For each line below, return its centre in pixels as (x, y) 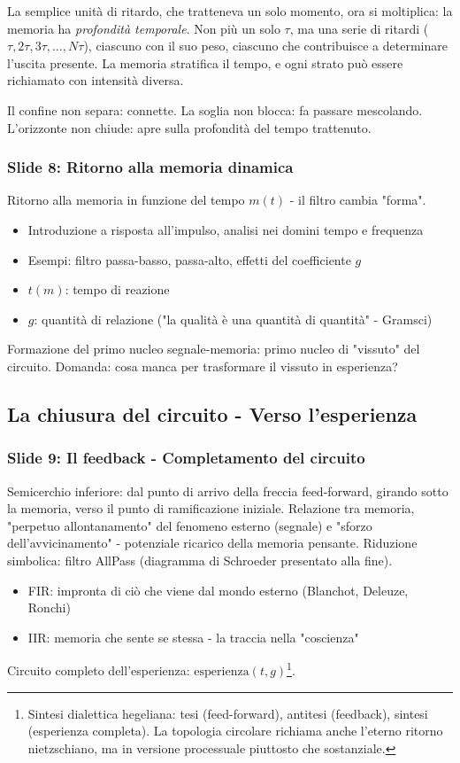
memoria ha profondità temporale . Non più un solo (144, 28)
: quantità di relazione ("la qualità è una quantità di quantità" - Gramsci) (233, 319)
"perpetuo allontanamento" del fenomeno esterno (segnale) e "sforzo (190, 525)
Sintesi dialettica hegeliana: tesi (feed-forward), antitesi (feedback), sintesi (228, 713)
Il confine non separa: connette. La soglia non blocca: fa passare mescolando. (215, 109)
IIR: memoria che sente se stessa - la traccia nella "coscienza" (193, 637)
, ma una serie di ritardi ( (359, 28)
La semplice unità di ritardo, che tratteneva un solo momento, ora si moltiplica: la (230, 11)
